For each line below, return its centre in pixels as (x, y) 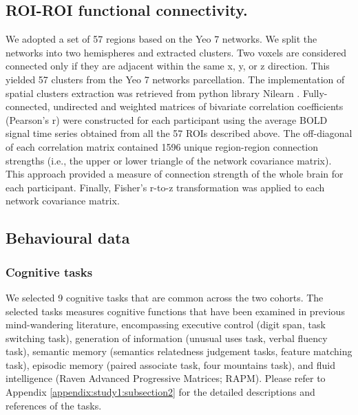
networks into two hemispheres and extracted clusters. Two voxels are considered (176, 52)
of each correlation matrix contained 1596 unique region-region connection (162, 146)
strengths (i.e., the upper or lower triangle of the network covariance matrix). (169, 160)
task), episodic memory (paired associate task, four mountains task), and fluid (171, 364)
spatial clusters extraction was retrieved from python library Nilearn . (153, 93)
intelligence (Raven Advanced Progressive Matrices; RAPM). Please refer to (166, 378)
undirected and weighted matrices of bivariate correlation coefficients (198, 106)
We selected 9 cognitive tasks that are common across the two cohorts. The (165, 297)
